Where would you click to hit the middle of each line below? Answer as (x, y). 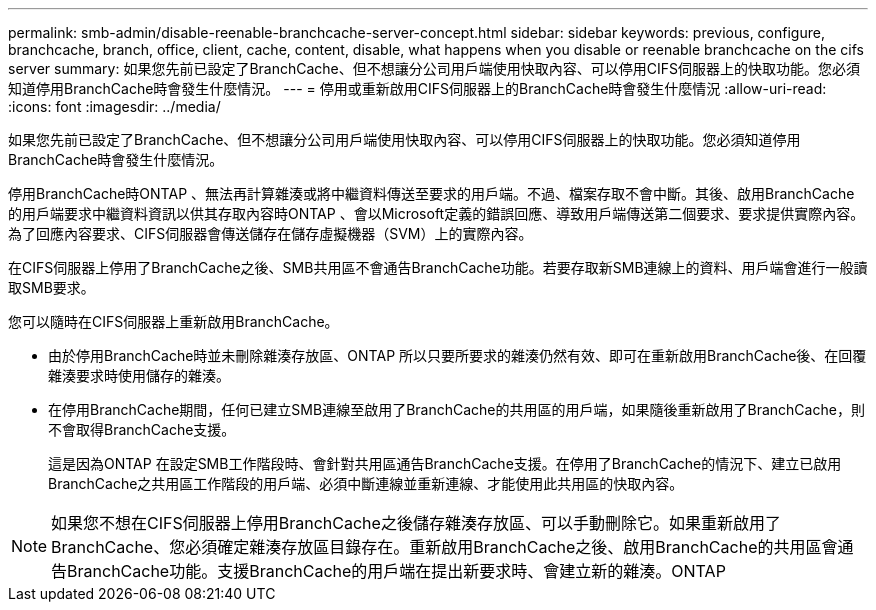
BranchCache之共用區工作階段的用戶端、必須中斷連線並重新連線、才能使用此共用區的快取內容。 (366, 483)
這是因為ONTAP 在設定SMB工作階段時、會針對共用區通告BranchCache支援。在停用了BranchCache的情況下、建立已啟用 (445, 463)
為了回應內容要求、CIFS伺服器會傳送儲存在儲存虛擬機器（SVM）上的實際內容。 (270, 233)
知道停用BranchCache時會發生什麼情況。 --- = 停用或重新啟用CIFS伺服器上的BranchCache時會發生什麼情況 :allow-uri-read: (417, 88)
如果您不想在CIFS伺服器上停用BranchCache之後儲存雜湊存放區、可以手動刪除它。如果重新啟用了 (416, 523)
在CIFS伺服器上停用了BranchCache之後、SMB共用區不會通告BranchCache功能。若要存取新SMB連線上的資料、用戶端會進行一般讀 (438, 267)
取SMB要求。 (51, 287)
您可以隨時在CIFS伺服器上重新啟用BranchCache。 (173, 321)
